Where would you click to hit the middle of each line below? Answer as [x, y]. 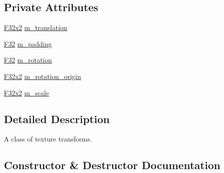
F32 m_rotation [28, 60]
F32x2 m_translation [36, 27]
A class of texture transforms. [48, 139]
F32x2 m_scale [27, 92]
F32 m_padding [28, 43]
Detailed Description [57, 118]
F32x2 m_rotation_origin [42, 76]
